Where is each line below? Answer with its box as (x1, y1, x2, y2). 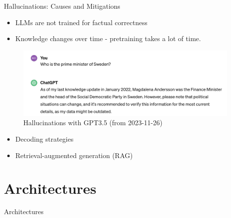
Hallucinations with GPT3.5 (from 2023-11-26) (23, 117, 163, 128)
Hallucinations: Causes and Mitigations (4, 1, 120, 11)
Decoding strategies (15, 134, 74, 144)
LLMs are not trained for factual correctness (15, 17, 148, 27)
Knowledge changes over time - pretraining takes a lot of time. (15, 33, 201, 44)
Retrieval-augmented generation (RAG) (15, 150, 133, 160)
